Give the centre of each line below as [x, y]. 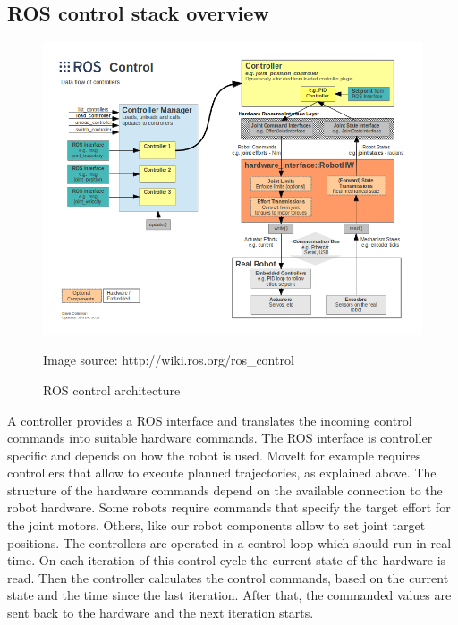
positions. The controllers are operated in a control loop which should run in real [229, 542]
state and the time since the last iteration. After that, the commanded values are [229, 595]
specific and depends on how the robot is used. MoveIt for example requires [214, 455]
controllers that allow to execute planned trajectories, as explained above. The [222, 473]
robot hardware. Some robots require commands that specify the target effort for [229, 507]
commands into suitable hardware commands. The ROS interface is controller [220, 438]
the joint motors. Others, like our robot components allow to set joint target [216, 525]
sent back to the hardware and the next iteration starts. [161, 613]
